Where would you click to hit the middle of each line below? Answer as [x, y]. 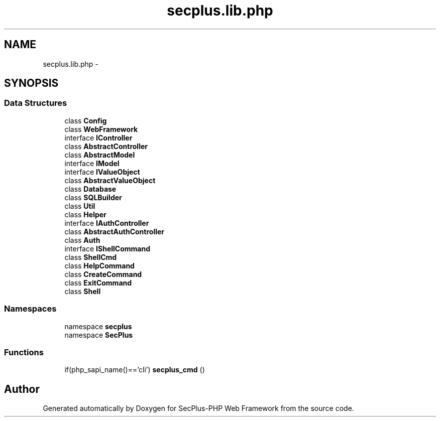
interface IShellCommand [107, 248]
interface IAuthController [107, 223]
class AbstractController [106, 146]
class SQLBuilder [93, 197]
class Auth [82, 240]
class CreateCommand [103, 274]
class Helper [85, 214]
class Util [80, 206]
